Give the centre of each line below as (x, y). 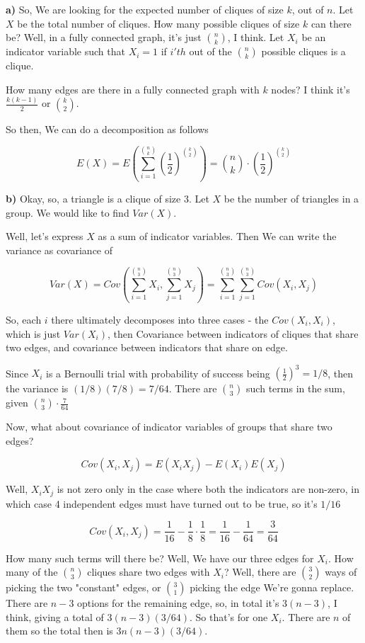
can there (331, 23)
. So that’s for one (229, 616)
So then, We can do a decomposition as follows (107, 129)
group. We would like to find (68, 212)
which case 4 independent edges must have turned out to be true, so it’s (162, 503)
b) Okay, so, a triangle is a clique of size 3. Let (108, 198)
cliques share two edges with (149, 572)
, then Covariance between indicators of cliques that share (233, 333)
